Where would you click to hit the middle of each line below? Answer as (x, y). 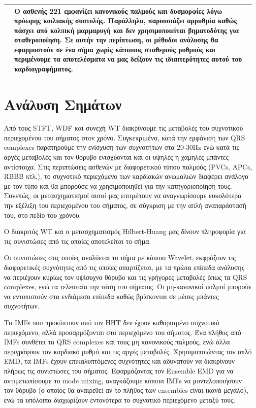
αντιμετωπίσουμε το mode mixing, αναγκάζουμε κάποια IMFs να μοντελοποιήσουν (123, 380)
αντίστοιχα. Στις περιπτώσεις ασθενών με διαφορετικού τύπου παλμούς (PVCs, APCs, (128, 166)
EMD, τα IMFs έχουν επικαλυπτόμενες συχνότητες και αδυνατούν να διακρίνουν (119, 361)
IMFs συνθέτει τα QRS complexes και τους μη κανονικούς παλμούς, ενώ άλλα (117, 342)
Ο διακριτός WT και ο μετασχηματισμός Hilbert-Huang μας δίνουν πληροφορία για (125, 231)
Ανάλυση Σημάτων (63, 104)
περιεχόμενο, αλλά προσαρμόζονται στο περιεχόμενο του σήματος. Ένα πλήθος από (123, 332)
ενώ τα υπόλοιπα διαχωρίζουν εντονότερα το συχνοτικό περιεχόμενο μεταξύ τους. (120, 399)
